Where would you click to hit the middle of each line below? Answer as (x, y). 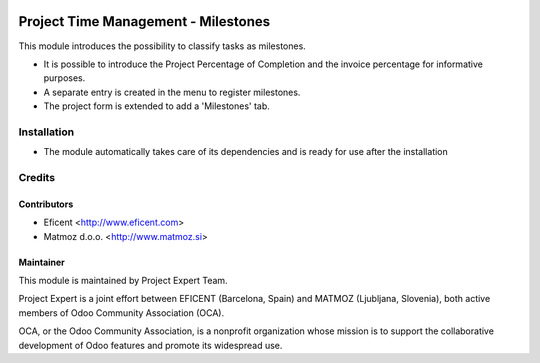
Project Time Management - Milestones (144, 21)
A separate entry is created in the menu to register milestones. (172, 92)
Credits (36, 177)
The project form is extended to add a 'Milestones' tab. (156, 106)
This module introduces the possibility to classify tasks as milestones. (162, 46)
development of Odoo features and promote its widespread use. (150, 345)
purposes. (64, 78)
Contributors (46, 204)
